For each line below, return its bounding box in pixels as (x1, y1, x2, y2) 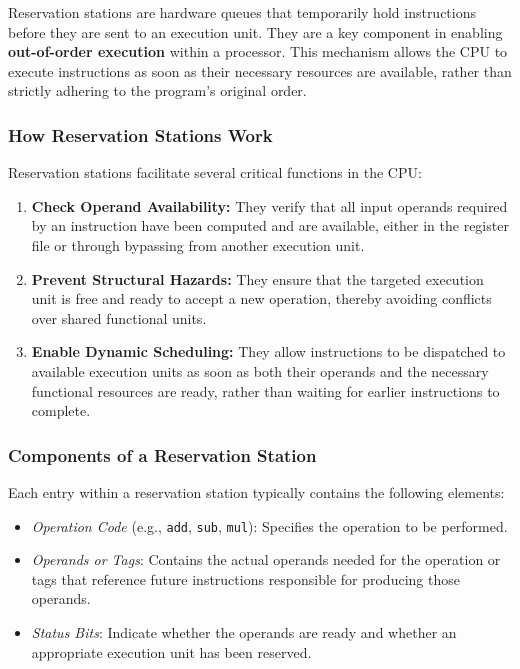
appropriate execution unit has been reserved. (31, 641, 312, 662)
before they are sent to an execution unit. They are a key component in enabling (8, 21, 503, 42)
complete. (31, 400, 91, 421)
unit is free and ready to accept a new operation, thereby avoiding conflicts (31, 288, 492, 309)
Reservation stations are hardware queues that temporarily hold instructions (8, 2, 477, 22)
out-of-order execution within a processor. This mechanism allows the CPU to (8, 41, 508, 62)
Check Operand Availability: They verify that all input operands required (31, 195, 508, 216)
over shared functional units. (31, 307, 207, 328)
